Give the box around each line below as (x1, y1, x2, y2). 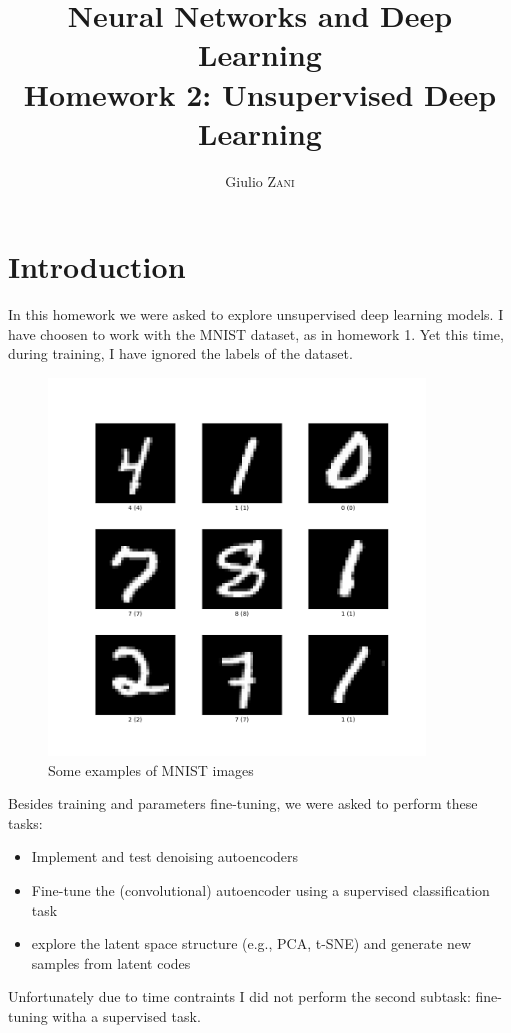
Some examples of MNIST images (48, 759, 254, 780)
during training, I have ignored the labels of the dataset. (8, 343, 353, 364)
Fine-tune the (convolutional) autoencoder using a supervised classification (31, 879, 490, 900)
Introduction (8, 246, 186, 287)
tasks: (8, 812, 43, 833)
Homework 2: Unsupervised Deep (23, 73, 497, 114)
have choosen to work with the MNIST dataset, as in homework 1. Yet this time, (8, 323, 504, 344)
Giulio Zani (225, 170, 295, 191)
